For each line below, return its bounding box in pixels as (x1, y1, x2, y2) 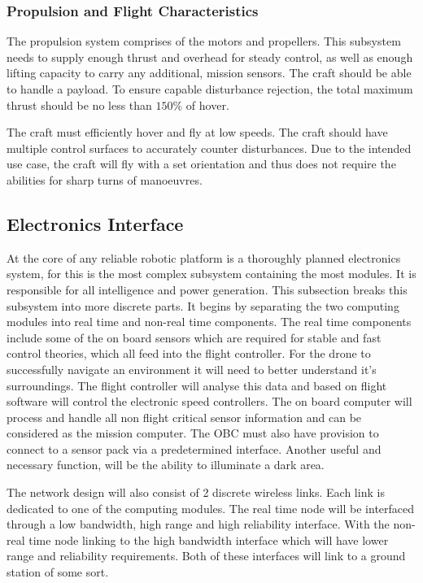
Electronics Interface (7, 211, 184, 236)
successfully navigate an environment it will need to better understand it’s (7, 360, 377, 377)
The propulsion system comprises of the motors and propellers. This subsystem (7, 33, 401, 50)
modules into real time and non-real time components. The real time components (7, 313, 412, 330)
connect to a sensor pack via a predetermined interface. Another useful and (7, 440, 382, 457)
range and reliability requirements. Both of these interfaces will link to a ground (7, 547, 406, 564)
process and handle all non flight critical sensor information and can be (7, 408, 362, 425)
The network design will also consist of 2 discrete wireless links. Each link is (7, 484, 385, 501)
